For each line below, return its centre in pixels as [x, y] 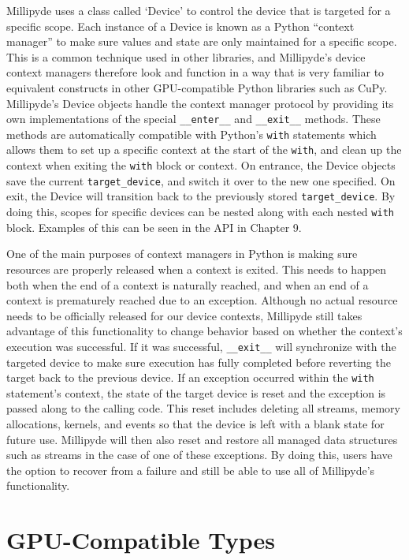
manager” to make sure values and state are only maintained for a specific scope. [202, 41]
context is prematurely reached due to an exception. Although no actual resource [202, 300]
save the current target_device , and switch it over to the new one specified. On [201, 180]
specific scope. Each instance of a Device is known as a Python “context [180, 26]
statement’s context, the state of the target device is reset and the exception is [196, 392]
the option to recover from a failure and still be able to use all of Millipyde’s [191, 470]
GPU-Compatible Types [141, 540]
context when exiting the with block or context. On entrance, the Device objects [201, 165]
